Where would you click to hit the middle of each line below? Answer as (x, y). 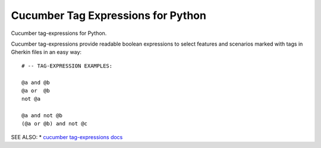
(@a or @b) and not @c (55, 124)
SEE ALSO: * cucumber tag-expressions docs (67, 137)
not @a (31, 99)
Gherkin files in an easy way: (46, 52)
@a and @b (36, 82)
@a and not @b (42, 116)
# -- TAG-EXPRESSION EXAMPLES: (67, 66)
